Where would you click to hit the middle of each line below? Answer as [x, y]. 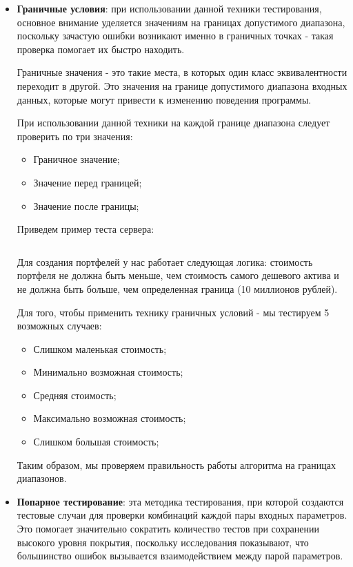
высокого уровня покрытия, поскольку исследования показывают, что [163, 542]
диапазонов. [42, 478]
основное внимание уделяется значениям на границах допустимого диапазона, [181, 22]
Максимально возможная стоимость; [110, 418]
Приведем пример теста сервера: [85, 229]
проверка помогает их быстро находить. [101, 49]
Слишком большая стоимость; [96, 442]
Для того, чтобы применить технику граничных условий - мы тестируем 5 [173, 312]
